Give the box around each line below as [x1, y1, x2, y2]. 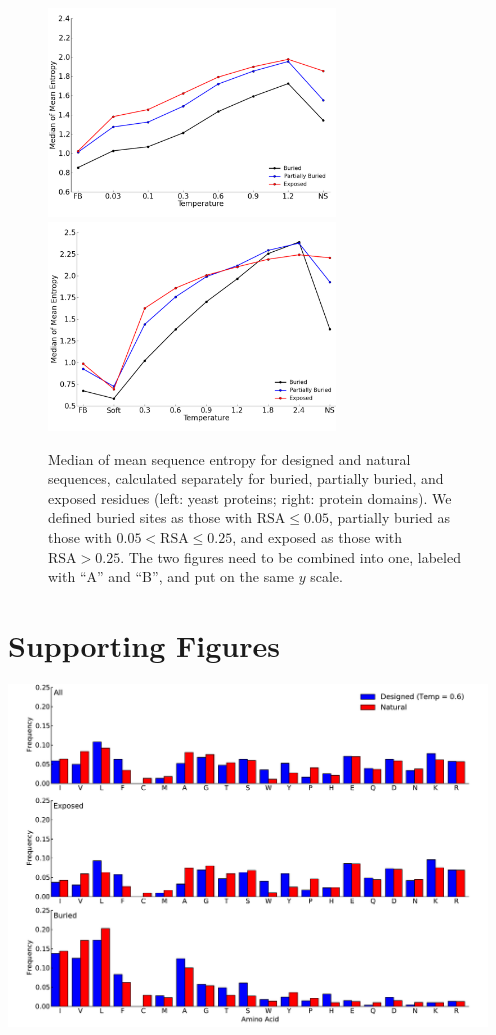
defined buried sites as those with [48, 507, 253, 528]
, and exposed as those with [232, 527, 403, 548]
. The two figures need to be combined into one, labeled [120, 546, 461, 567]
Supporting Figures [8, 625, 280, 666]
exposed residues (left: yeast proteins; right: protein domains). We [48, 487, 452, 508]
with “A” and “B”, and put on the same [48, 566, 295, 587]
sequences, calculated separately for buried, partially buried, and [48, 468, 444, 489]
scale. [310, 566, 343, 587]
